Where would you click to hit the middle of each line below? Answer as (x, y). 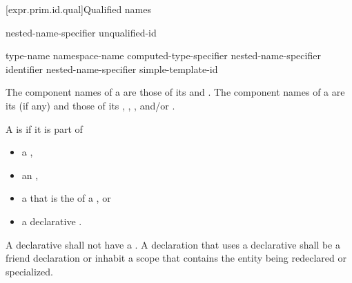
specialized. (29, 271)
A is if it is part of (44, 128)
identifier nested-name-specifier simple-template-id (112, 69)
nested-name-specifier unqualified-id (81, 32)
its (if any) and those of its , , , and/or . (90, 105)
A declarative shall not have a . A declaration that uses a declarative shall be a (173, 244)
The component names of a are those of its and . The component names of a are (175, 92)
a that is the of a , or (66, 198)
